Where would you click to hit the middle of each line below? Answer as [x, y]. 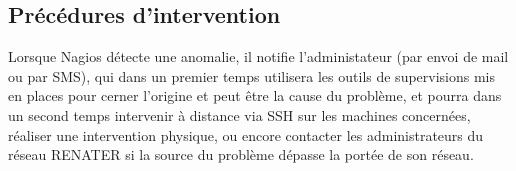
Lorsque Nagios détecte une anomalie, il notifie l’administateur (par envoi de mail [258, 56]
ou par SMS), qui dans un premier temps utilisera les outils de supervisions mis [252, 75]
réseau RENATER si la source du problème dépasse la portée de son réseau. [241, 154]
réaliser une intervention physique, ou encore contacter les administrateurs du [246, 134]
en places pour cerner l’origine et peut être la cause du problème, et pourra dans [255, 95]
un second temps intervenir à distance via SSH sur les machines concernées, [239, 114]
